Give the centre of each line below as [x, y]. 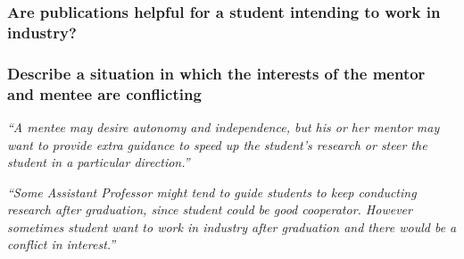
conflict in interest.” [62, 244]
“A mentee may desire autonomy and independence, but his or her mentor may [224, 126]
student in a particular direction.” [99, 162]
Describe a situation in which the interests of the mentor [216, 73]
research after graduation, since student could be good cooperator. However [210, 209]
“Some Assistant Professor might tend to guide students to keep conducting [212, 192]
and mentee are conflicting [104, 93]
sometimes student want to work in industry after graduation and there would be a [232, 226]
